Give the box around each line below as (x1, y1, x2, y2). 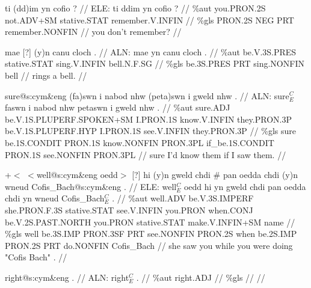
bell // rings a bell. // (5, 69, 87, 81)
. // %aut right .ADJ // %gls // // (136, 271, 265, 283)
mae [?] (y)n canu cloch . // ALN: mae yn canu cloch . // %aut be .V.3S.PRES (5, 45, 297, 58)
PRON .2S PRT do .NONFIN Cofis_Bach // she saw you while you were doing (5, 239, 293, 251)
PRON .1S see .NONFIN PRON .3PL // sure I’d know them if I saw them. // (5, 148, 286, 161)
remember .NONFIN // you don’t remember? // (5, 25, 182, 38)
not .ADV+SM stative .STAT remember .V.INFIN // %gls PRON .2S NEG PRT (5, 13, 294, 26)
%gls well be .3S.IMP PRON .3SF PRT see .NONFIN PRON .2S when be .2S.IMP (5, 227, 297, 240)
